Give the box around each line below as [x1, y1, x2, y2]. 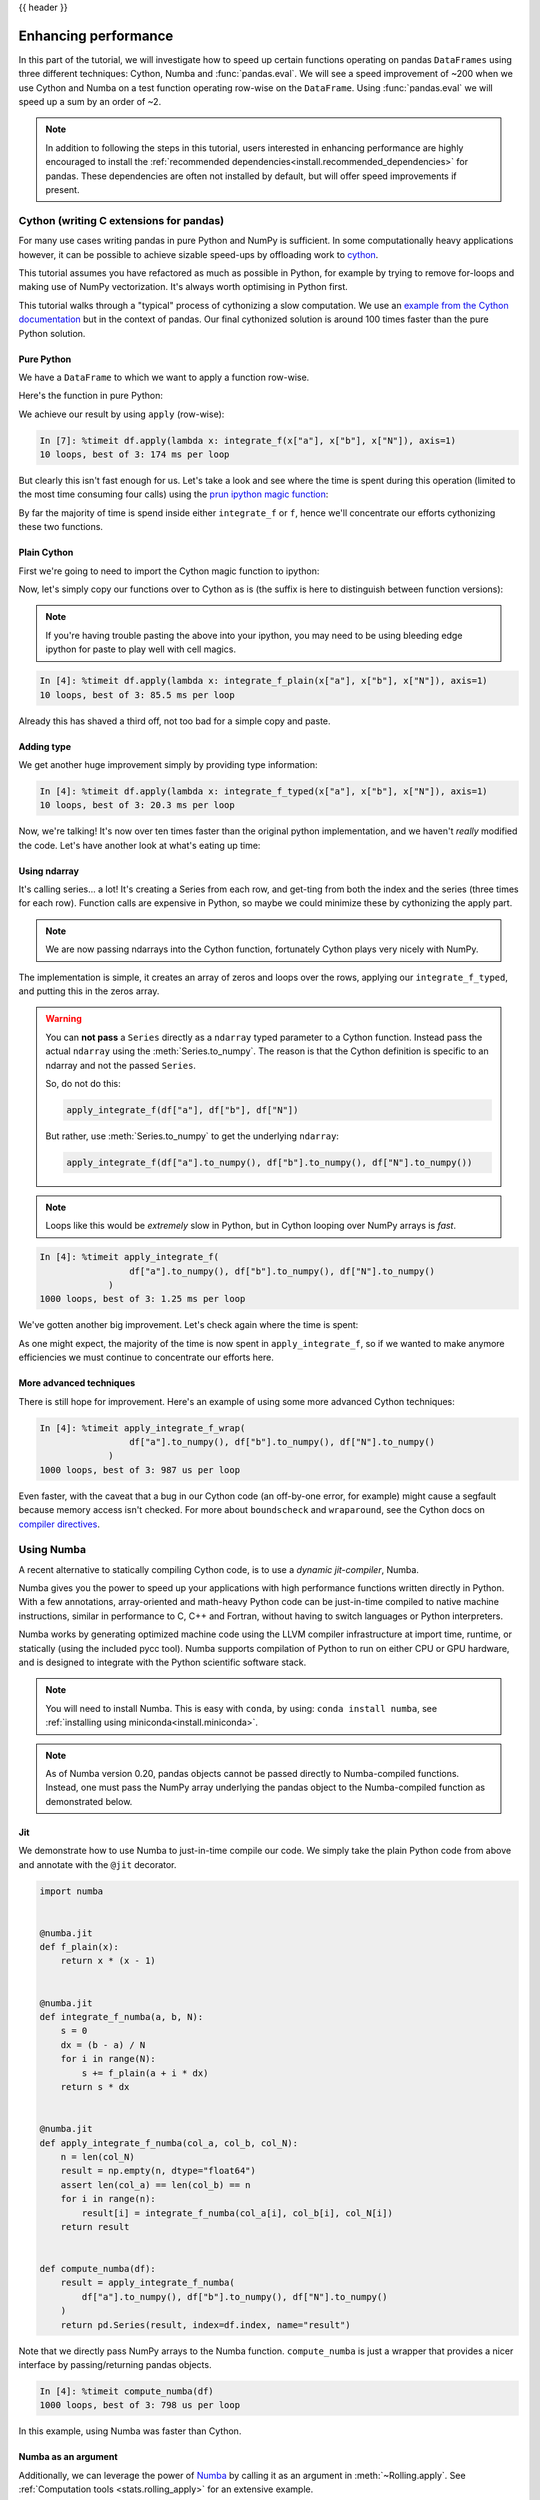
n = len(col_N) [60, 2151, 135, 2162]
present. [45, 184, 80, 196]
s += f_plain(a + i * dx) [81, 2067, 209, 2079]
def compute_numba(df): [39, 2263, 157, 2275]
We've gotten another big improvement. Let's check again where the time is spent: [18, 1319, 359, 1331]
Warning [45, 1013, 82, 1025]
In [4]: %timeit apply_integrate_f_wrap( [39, 1422, 246, 1434]
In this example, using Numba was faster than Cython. [18, 2425, 242, 2437]
